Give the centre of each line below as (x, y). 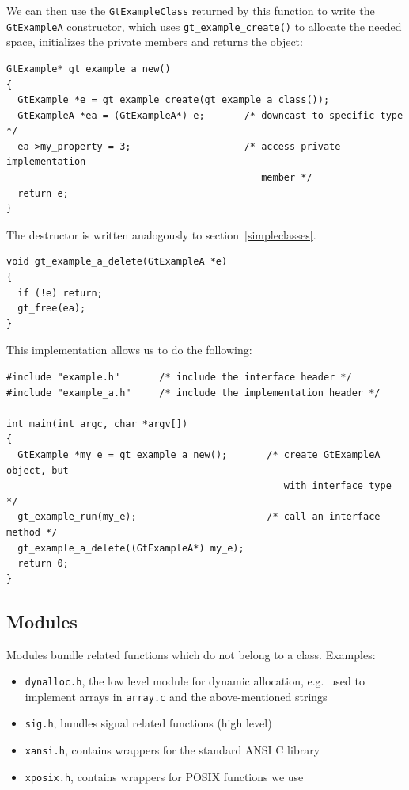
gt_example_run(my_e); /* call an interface (199, 517)
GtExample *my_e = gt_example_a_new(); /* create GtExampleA (199, 454)
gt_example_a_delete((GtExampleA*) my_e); (131, 548)
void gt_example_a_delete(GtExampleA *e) (117, 262)
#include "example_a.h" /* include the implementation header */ (193, 393)
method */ (32, 532)
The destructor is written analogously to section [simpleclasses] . (161, 234)
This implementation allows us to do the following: (129, 350)
